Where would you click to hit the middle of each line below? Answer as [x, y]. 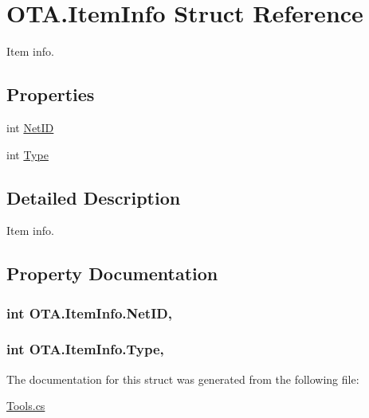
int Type [27, 154]
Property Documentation [112, 273]
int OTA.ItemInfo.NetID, [89, 313]
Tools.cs [26, 406]
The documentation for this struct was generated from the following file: [183, 379]
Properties [51, 94]
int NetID [30, 127]
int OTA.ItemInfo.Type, [85, 349]
